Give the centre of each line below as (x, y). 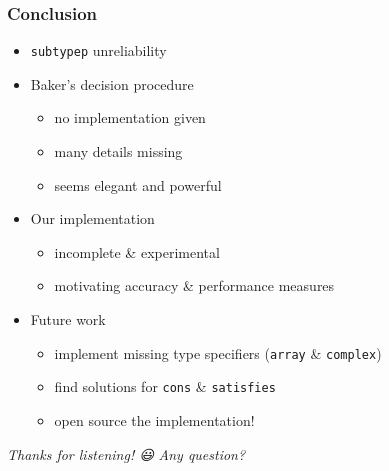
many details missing (118, 151)
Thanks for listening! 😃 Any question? (126, 453)
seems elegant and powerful (138, 184)
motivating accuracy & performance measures (194, 285)
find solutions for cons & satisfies (165, 386)
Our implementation (92, 218)
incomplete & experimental (137, 251)
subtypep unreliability (98, 50)
